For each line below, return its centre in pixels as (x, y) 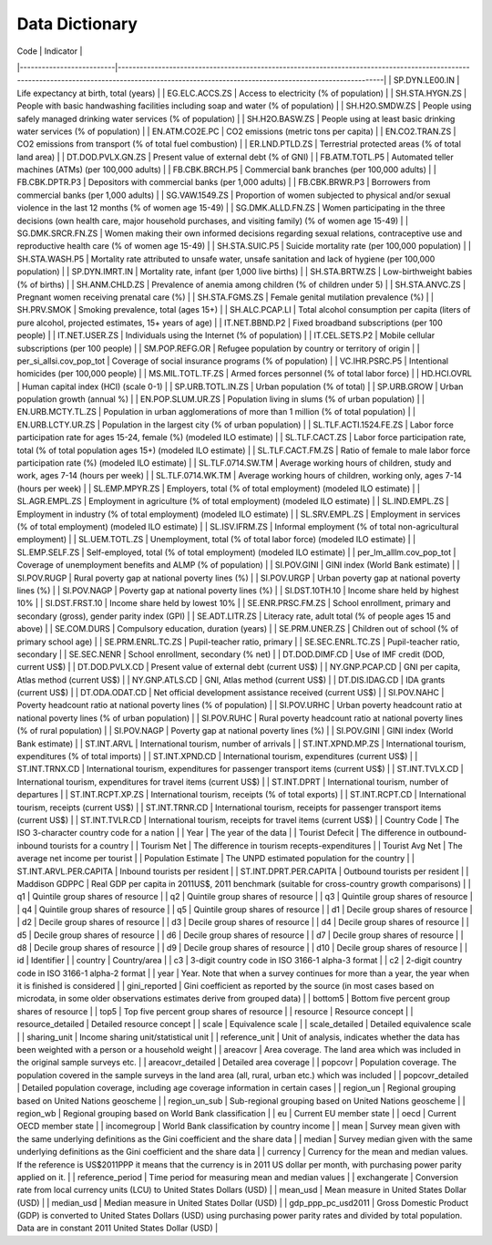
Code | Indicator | (50, 51)
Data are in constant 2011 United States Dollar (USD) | (118, 1228)
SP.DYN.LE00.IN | (426, 80)
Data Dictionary (77, 24)
